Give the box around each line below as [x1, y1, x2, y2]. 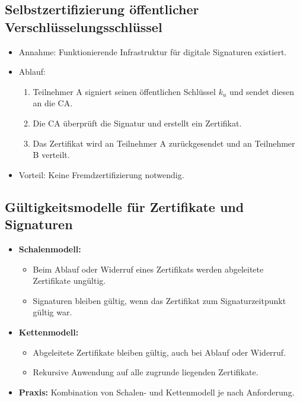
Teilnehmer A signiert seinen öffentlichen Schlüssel [33, 85, 216, 97]
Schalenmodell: [18, 242, 81, 255]
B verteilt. [33, 148, 70, 161]
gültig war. [33, 306, 72, 318]
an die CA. [33, 97, 73, 109]
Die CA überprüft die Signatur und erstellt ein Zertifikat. [33, 116, 242, 129]
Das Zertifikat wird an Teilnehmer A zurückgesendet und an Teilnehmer [33, 137, 295, 149]
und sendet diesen [229, 85, 295, 97]
